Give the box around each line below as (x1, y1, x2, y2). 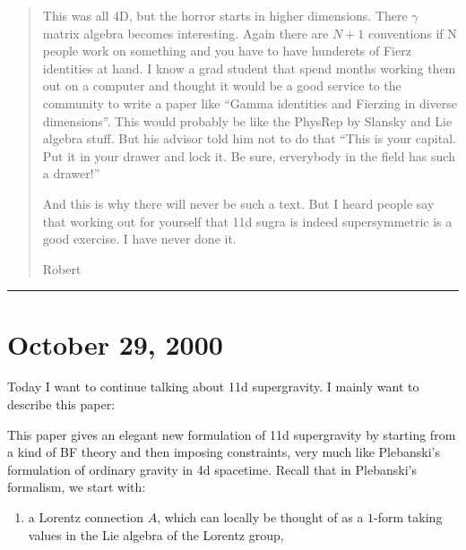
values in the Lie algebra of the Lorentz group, (28, 525, 284, 544)
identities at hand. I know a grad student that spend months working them (42, 58, 456, 77)
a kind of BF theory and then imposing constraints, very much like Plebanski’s (7, 443, 440, 461)
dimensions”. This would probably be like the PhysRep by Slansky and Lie (42, 111, 453, 130)
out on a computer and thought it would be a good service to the (42, 76, 401, 95)
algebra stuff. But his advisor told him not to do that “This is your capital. (42, 129, 456, 148)
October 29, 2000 (7, 325, 223, 362)
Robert (42, 259, 82, 278)
